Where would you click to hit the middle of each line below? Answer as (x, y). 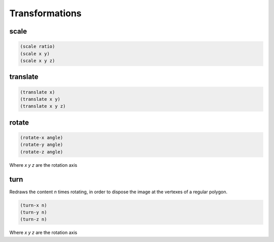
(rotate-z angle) (42, 152)
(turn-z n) (33, 219)
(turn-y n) (33, 212)
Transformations (45, 13)
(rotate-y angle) (42, 145)
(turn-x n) (33, 205)
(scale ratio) (38, 47)
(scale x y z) (38, 60)
